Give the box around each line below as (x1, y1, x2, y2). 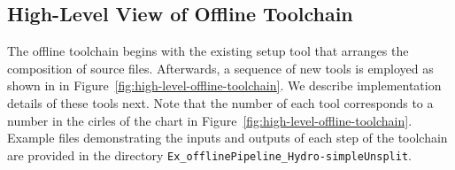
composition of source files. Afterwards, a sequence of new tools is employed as (7, 58, 434, 77)
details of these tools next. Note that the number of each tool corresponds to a (7, 93, 434, 112)
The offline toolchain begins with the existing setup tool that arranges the (7, 42, 409, 60)
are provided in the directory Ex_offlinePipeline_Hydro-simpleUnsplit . (7, 145, 412, 164)
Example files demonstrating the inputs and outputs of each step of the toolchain (7, 128, 448, 147)
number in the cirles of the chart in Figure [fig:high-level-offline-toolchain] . (7, 111, 413, 129)
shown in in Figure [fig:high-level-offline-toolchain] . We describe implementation (7, 76, 442, 95)
